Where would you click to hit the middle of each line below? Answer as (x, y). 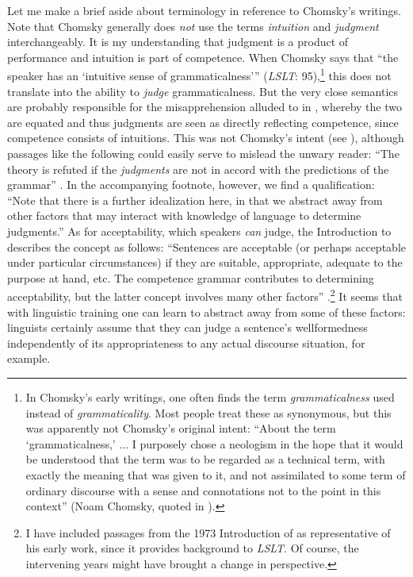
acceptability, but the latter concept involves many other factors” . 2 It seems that (205, 295)
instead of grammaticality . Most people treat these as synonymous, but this (208, 412)
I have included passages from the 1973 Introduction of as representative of (208, 532)
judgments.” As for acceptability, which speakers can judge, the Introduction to (199, 231)
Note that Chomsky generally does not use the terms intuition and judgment (193, 26)
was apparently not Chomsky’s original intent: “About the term (181, 428)
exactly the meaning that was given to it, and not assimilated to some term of (216, 474)
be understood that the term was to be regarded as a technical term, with (205, 459)
